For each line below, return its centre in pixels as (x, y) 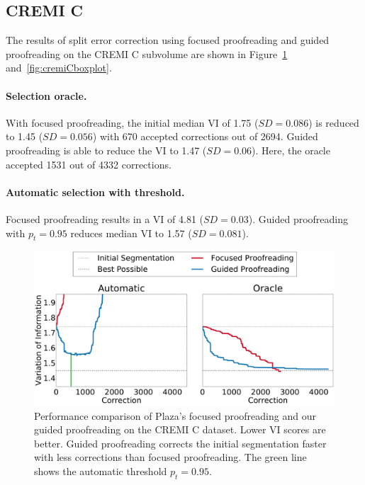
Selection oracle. (46, 95)
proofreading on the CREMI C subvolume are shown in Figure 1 (147, 53)
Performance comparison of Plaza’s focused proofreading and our (175, 415)
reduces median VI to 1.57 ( (131, 233)
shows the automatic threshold (101, 470)
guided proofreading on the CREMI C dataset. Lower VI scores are (180, 429)
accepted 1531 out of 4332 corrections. (89, 164)
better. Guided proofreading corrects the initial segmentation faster (180, 443)
